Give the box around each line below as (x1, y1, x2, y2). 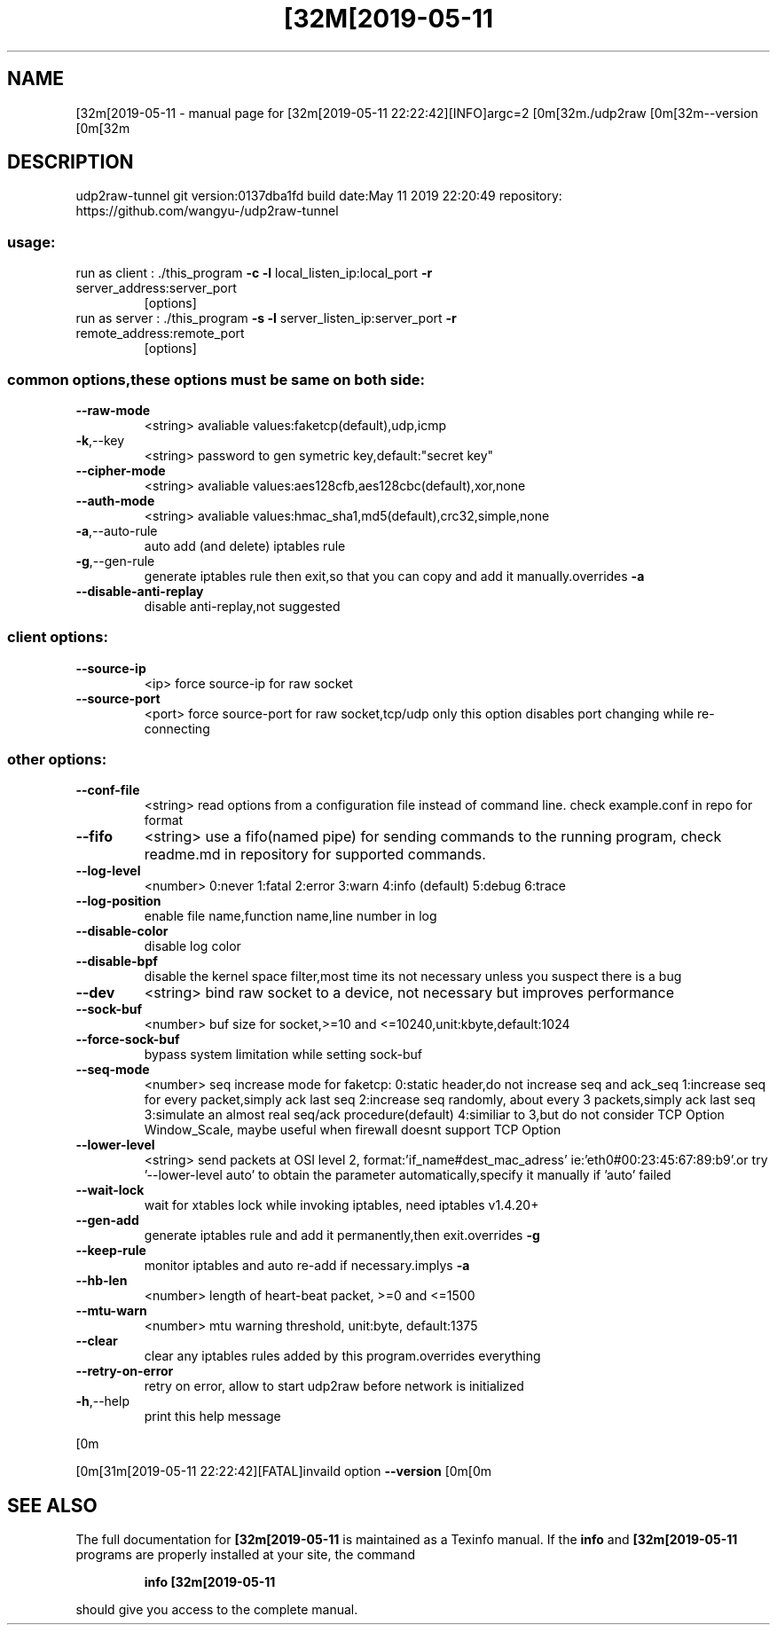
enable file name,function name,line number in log (144, 908, 437, 924)
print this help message (144, 1408, 281, 1424)
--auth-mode (75, 492, 155, 508)
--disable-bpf (75, 953, 158, 969)
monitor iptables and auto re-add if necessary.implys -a (144, 1258, 470, 1274)
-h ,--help (75, 1393, 129, 1409)
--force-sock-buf (75, 1032, 180, 1047)
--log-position (75, 893, 161, 909)
